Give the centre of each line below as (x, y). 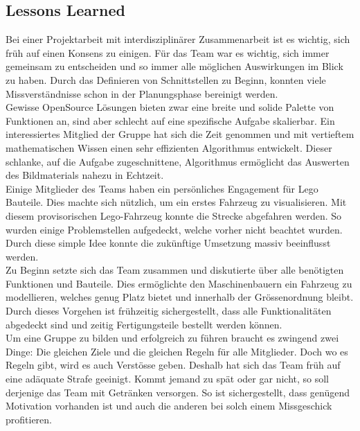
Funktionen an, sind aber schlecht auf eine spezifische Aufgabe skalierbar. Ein (170, 120)
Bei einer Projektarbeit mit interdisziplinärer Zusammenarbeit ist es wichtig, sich (178, 39)
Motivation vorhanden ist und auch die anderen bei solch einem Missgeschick (169, 406)
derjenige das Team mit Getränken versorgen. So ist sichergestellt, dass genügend (178, 392)
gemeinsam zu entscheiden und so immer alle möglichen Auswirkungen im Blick (174, 66)
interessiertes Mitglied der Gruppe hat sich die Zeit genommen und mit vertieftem (180, 134)
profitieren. (29, 419)
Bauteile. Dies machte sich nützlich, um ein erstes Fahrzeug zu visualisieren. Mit (176, 202)
